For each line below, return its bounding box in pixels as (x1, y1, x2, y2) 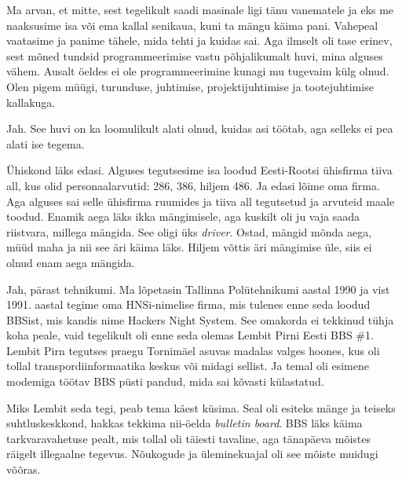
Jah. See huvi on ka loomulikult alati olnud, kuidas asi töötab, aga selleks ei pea (6, 120, 393, 137)
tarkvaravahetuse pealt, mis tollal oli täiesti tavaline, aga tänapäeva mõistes (6, 430, 371, 446)
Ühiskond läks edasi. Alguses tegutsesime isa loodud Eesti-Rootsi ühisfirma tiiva (6, 162, 393, 178)
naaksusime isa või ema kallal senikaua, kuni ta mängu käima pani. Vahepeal (6, 16, 378, 33)
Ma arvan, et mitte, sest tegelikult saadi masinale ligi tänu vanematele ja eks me (6, 2, 394, 17)
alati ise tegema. (6, 135, 85, 152)
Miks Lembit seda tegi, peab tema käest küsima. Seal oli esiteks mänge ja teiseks (6, 399, 396, 416)
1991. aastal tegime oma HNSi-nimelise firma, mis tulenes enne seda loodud (6, 296, 371, 313)
